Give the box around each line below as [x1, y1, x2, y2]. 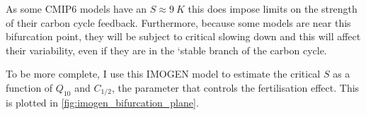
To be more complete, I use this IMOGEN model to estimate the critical [6, 66, 321, 81]
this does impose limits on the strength [188, 1, 358, 16]
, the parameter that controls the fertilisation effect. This [111, 80, 360, 95]
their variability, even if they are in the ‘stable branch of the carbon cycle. [6, 42, 327, 57]
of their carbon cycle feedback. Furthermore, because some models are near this [6, 15, 351, 30]
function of [6, 80, 53, 95]
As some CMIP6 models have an [6, 1, 147, 16]
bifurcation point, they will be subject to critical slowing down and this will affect [6, 29, 361, 44]
